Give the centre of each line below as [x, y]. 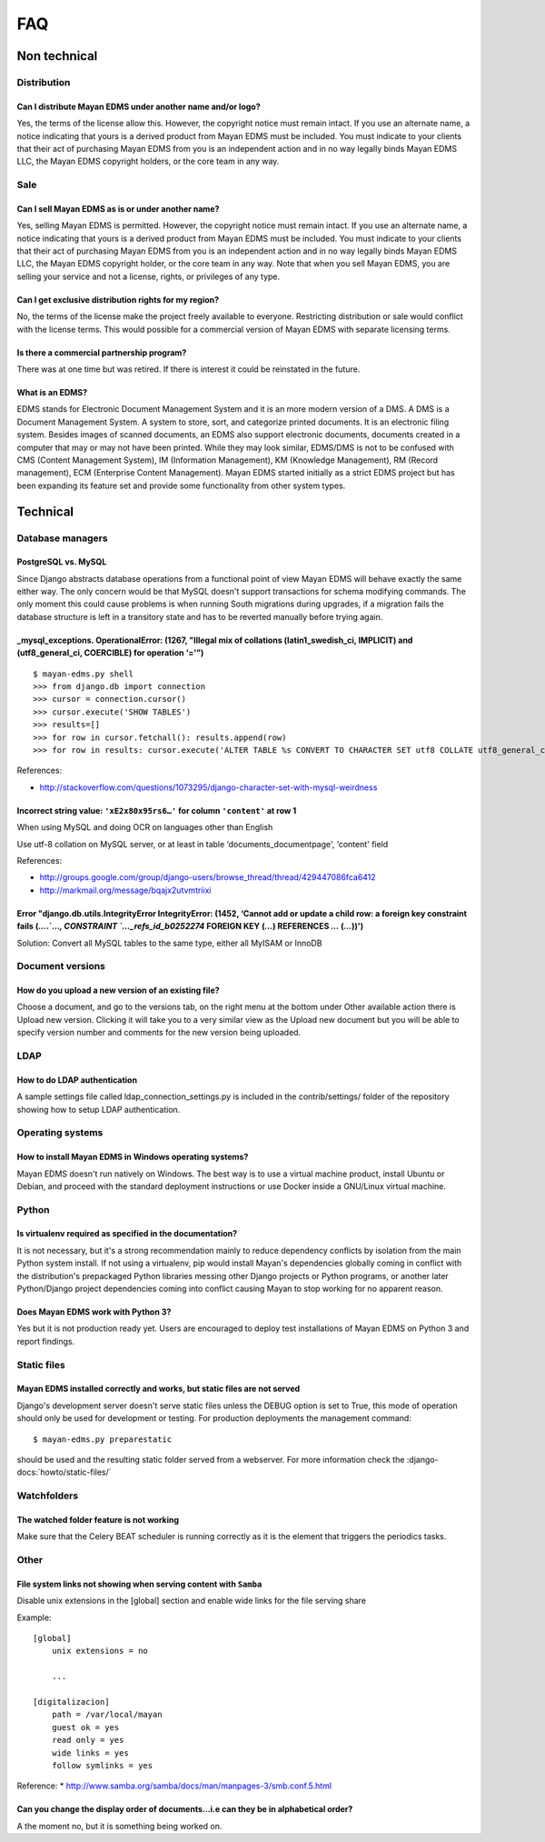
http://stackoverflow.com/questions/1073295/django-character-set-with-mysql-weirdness [208, 787]
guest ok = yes [85, 1727]
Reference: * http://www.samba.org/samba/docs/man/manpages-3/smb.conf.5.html [174, 1786]
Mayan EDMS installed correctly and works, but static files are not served [159, 1389]
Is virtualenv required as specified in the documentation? [127, 1234]
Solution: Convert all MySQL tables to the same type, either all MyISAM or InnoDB [169, 943]
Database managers [62, 538]
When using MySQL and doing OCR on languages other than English [145, 827]
